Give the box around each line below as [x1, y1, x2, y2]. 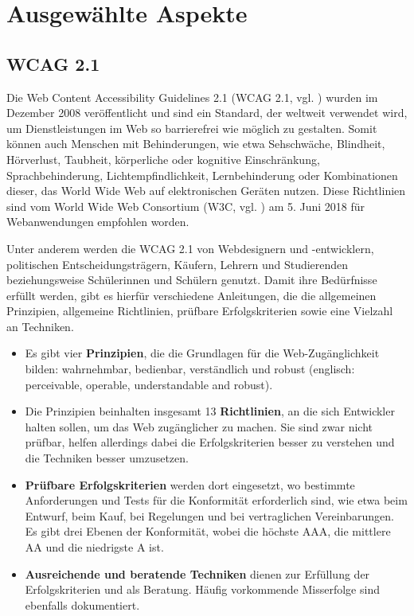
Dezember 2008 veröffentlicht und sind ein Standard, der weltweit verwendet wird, [6, 104, 408, 121]
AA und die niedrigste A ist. [25, 539, 164, 556]
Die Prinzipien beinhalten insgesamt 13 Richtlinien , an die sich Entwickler [25, 403, 395, 419]
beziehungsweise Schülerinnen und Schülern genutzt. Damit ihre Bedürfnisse [6, 271, 377, 288]
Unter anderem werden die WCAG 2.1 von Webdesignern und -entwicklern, [6, 240, 374, 256]
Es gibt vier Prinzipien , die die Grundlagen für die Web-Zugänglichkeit [25, 345, 380, 361]
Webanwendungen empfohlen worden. [6, 213, 189, 230]
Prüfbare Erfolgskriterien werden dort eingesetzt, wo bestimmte [25, 476, 355, 493]
